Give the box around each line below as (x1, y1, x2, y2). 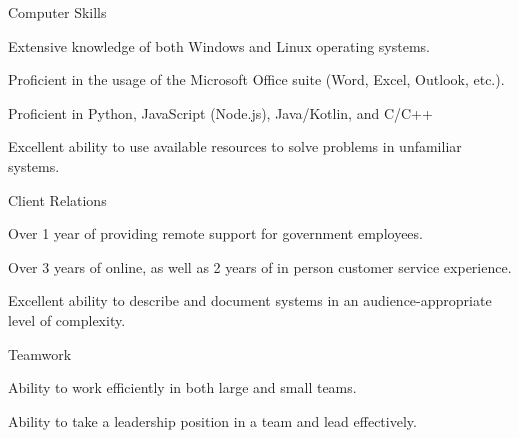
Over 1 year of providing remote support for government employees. (8, 223, 423, 244)
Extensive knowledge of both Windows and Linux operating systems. (8, 35, 431, 56)
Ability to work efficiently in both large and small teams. (8, 377, 357, 398)
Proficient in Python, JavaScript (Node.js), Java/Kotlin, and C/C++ (8, 102, 433, 123)
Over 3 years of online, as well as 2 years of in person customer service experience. (8, 256, 512, 277)
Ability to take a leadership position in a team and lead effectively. (8, 410, 417, 431)
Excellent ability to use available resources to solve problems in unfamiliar (8, 136, 462, 157)
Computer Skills (8, 2, 107, 22)
